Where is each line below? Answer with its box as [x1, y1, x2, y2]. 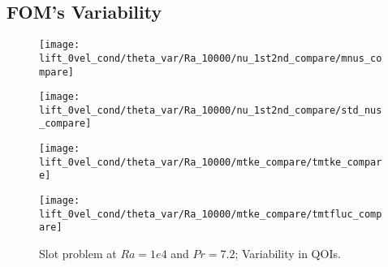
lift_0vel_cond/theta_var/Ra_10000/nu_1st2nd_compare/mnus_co [39, 52, 382, 64]
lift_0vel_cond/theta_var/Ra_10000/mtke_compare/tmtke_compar [39, 156, 382, 168]
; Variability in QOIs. [235, 245, 341, 262]
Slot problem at [39, 245, 117, 262]
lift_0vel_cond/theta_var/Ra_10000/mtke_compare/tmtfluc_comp [39, 208, 382, 220]
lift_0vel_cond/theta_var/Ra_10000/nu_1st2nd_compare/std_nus [39, 104, 382, 116]
